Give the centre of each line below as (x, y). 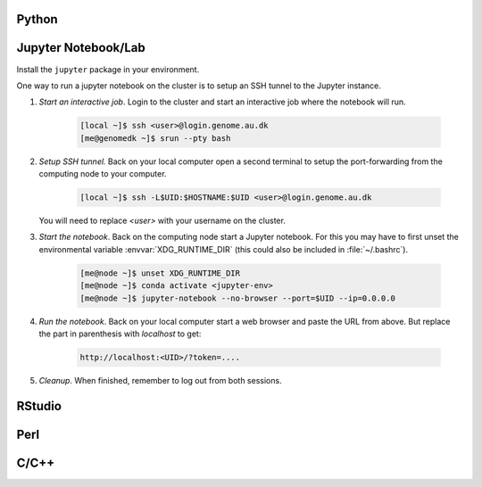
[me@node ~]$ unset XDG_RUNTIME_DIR (160, 273)
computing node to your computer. (103, 174)
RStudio (39, 406)
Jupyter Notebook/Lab (81, 48)
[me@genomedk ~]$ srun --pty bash (155, 138)
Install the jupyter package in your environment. (108, 69)
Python (37, 19)
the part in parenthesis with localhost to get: (120, 334)
